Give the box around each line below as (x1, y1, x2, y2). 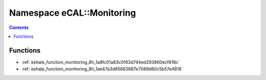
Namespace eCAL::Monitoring (9, 7, 136, 18)
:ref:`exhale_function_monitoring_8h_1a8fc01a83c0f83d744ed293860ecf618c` (21, 59, 180, 65)
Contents (9, 25, 29, 30)
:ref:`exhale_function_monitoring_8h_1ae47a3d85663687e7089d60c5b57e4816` (21, 66, 183, 72)
